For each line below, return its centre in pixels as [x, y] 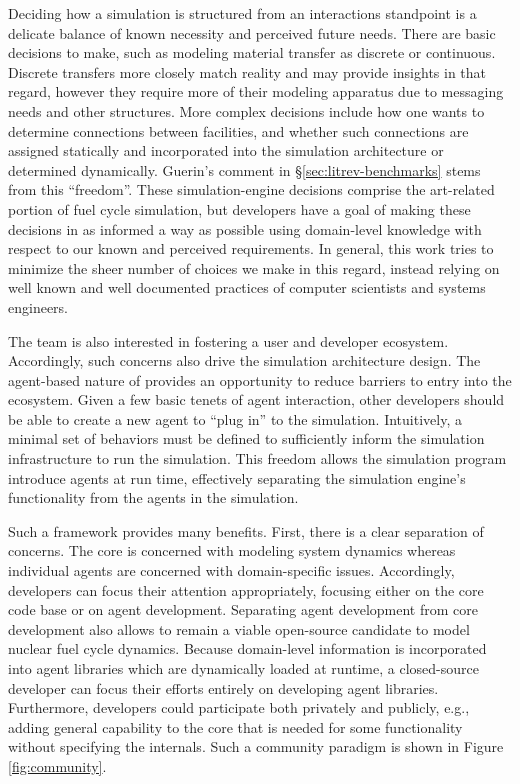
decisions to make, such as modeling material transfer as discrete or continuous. [252, 52]
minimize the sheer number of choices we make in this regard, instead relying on [254, 267]
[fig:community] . [57, 765]
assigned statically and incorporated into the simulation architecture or [226, 150]
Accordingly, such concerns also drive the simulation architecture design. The [244, 360]
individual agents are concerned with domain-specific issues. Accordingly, [231, 570]
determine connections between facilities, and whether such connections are [238, 130]
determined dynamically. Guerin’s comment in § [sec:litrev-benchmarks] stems [244, 169]
